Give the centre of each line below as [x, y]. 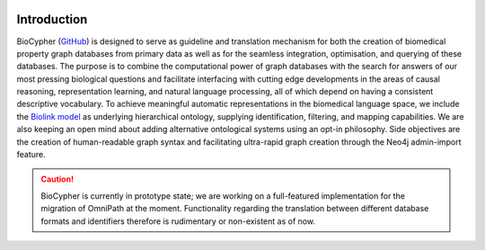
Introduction [52, 19]
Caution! [57, 179]
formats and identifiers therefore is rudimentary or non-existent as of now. [178, 221]
